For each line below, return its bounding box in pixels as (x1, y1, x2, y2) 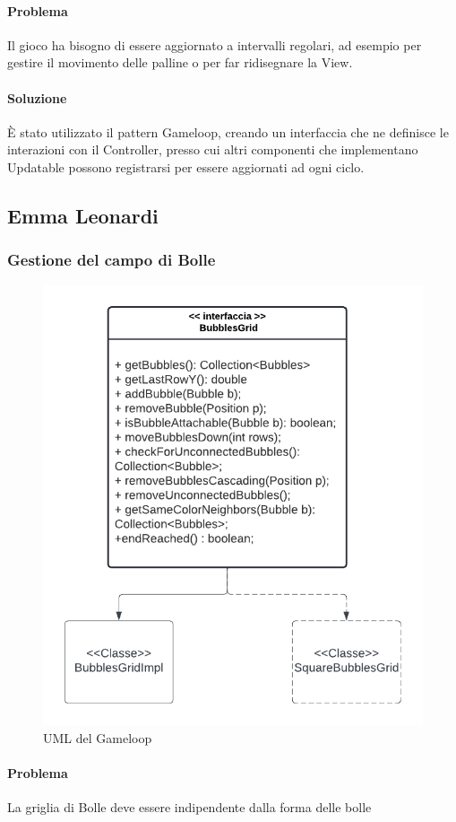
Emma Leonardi (7, 201, 159, 229)
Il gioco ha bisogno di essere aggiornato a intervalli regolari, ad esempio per (7, 35, 422, 54)
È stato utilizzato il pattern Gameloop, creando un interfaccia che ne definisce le (7, 122, 449, 141)
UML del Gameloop (43, 728, 152, 747)
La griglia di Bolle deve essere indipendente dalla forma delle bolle (7, 798, 372, 817)
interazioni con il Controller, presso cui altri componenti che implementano (7, 140, 418, 159)
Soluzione (7, 88, 67, 107)
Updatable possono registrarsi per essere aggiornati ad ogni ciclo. (7, 157, 365, 176)
